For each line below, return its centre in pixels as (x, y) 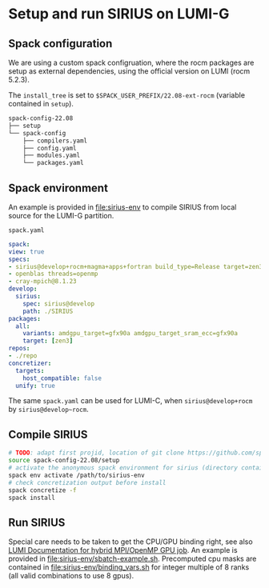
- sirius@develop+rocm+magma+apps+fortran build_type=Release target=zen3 (136, 266)
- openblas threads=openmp (53, 274)
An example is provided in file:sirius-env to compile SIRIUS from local (122, 207)
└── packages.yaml (53, 163)
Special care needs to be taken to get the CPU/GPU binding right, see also (131, 542)
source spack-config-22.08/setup (64, 461)
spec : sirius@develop (58, 304)
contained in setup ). (41, 104)
